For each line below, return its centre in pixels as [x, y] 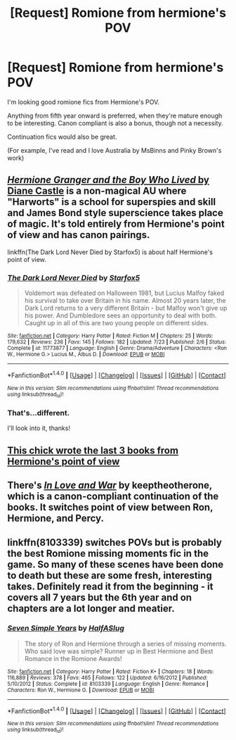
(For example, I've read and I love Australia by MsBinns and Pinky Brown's [114, 150]
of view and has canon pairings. [79, 235]
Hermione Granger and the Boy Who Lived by [108, 180]
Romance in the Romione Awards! [73, 658]
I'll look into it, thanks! [39, 428]
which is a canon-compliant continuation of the [113, 497]
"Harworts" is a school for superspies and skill [112, 202]
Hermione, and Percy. [55, 519]
